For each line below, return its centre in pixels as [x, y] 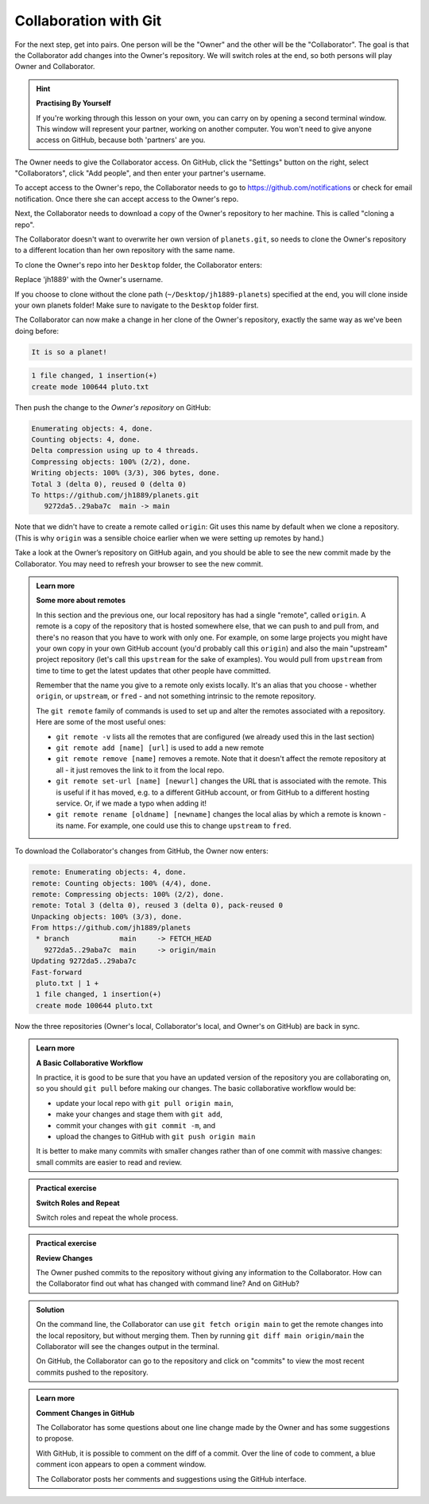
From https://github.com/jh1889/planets [111, 928]
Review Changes [64, 1258]
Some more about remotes [81, 601]
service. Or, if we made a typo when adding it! [131, 803]
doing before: [37, 331]
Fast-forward [57, 972]
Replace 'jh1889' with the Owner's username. [89, 280]
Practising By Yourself [73, 103]
